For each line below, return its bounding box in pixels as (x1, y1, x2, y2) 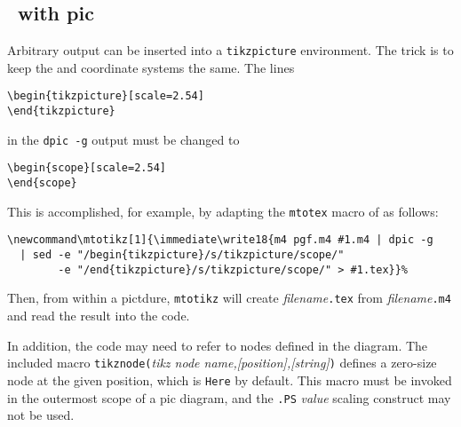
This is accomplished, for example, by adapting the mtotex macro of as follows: (7, 202, 439, 220)
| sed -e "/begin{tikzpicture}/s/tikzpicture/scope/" (20, 249, 345, 262)
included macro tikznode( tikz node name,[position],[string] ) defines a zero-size (7, 353, 437, 372)
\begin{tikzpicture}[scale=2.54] (7, 90, 204, 103)
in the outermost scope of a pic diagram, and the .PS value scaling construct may (7, 388, 451, 407)
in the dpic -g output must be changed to (7, 130, 240, 148)
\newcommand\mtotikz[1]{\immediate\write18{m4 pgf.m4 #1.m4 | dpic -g (7, 233, 433, 247)
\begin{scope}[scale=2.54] (7, 162, 166, 175)
